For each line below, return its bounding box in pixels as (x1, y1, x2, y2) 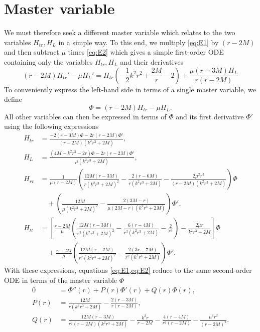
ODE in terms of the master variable (4, 274, 117, 285)
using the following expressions (4, 121, 99, 131)
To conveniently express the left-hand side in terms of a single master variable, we (4, 84, 256, 94)
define (4, 94, 22, 104)
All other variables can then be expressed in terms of (4, 111, 167, 121)
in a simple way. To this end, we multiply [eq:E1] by (58, 37, 219, 47)
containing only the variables (4, 56, 93, 67)
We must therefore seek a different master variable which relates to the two (4, 27, 235, 38)
